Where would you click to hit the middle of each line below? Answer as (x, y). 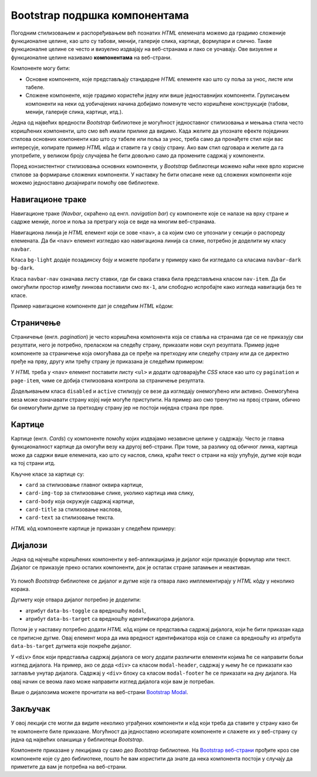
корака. (21, 589)
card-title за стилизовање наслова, (74, 509)
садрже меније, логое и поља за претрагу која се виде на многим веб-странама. (113, 222)
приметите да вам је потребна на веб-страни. (69, 767)
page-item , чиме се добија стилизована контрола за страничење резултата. (108, 380)
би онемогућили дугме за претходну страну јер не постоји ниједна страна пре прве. (117, 408)
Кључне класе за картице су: (48, 474)
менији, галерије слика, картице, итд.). (74, 112)
